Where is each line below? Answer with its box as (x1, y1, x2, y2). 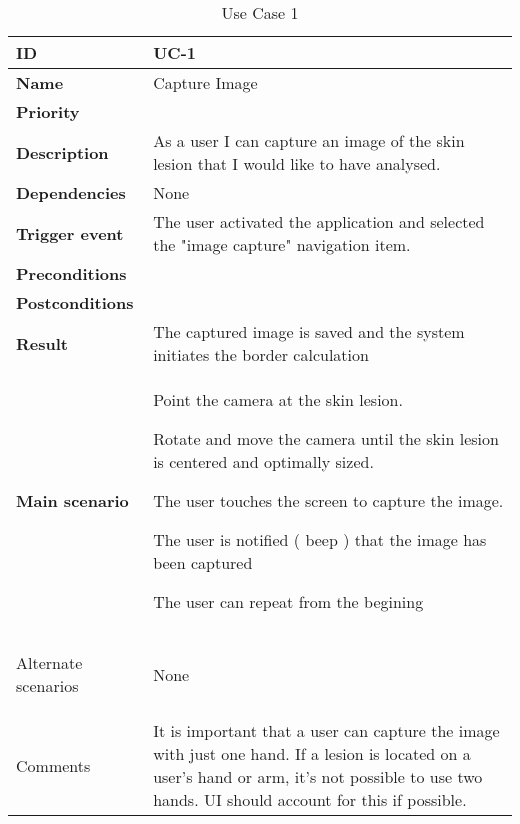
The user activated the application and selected (153, 210, 485, 233)
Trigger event (16, 221, 124, 245)
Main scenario (16, 489, 129, 512)
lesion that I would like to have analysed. (153, 152, 441, 175)
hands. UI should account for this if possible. (153, 788, 467, 811)
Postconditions (16, 291, 134, 314)
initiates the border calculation (153, 343, 369, 366)
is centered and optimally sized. (153, 450, 374, 473)
